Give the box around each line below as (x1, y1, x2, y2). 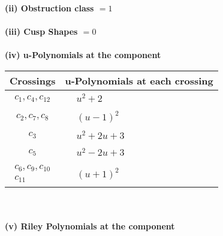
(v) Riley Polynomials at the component (5, 219, 175, 232)
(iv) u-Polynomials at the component (5, 49, 161, 61)
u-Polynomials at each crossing (65, 73, 213, 87)
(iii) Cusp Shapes (5, 25, 78, 38)
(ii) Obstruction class (5, 2, 94, 14)
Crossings (10, 73, 56, 87)
